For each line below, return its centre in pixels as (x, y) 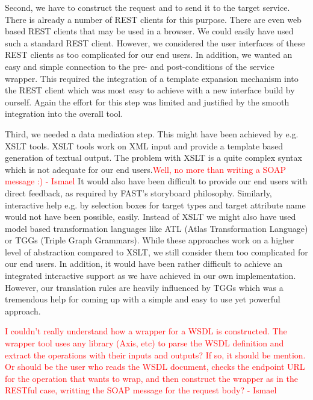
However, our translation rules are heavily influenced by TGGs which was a (144, 287)
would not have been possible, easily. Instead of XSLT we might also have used (150, 217)
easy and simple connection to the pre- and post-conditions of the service (140, 66)
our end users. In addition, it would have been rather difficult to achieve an (144, 264)
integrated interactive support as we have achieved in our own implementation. (150, 276)
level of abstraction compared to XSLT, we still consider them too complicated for (156, 252)
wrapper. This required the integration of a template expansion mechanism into (152, 78)
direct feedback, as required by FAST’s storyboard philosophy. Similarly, (138, 192)
